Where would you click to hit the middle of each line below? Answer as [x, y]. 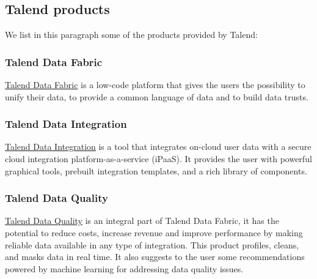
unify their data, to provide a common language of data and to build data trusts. [157, 96]
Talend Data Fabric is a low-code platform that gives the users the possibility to [155, 85]
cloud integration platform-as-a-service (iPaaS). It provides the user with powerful [158, 159]
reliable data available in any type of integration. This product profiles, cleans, [152, 244]
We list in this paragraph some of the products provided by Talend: [131, 35]
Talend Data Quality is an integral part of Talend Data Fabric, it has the [142, 221]
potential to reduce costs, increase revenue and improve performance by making [154, 233]
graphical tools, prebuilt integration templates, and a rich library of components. [156, 170]
